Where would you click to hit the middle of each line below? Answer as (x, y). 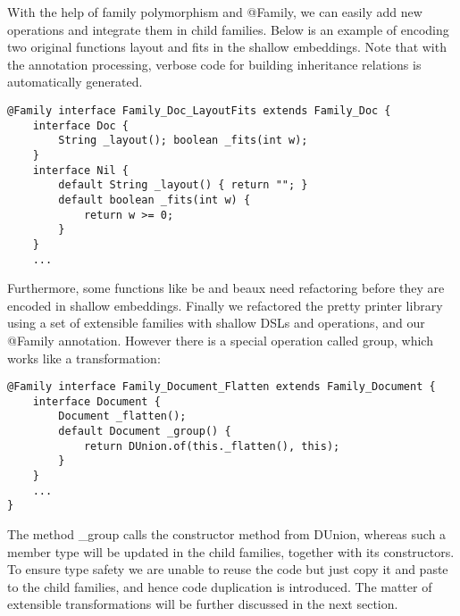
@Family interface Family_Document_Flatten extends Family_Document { (222, 387)
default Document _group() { (145, 432)
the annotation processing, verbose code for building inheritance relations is (214, 64)
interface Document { (96, 401)
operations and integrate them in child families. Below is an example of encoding (228, 29)
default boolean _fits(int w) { (155, 200)
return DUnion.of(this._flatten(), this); (212, 446)
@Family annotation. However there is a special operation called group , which (220, 340)
